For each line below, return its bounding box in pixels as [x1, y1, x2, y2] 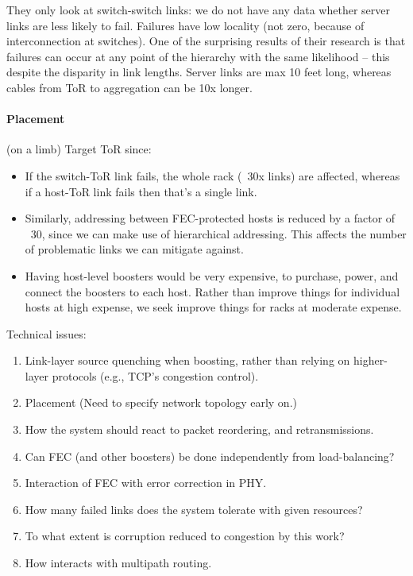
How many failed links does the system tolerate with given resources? [25, 501, 363, 517]
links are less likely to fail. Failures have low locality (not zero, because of [6, 17, 365, 33]
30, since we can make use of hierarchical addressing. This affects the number [30, 225, 407, 242]
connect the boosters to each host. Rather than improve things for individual [25, 283, 400, 300]
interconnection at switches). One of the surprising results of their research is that [6, 33, 406, 49]
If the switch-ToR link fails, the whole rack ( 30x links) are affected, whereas [25, 167, 400, 184]
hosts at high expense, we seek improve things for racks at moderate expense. [25, 299, 402, 315]
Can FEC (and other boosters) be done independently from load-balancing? [25, 447, 395, 464]
